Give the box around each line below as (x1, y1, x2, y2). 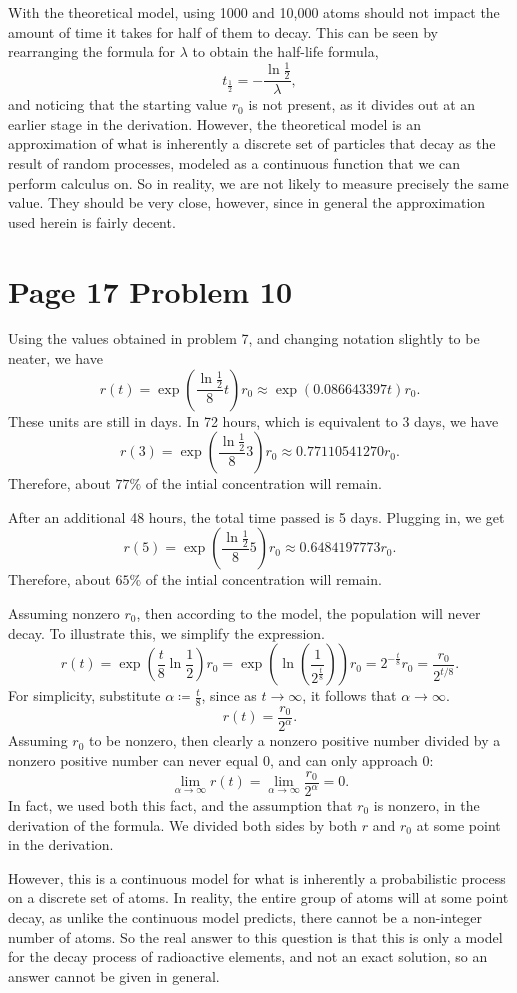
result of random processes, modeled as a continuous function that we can (8, 152, 461, 173)
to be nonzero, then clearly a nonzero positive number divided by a (89, 730, 501, 751)
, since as (201, 685, 257, 706)
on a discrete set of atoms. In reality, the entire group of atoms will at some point (8, 887, 509, 908)
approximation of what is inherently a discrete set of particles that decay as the (8, 133, 496, 154)
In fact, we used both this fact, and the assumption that (8, 795, 353, 816)
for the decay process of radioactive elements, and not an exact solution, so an (8, 946, 488, 967)
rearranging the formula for (8, 41, 176, 62)
